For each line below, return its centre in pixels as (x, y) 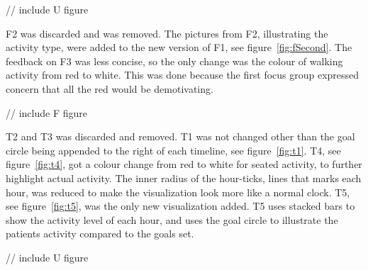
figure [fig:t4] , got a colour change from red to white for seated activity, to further (184, 164)
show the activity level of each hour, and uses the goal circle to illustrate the (172, 219)
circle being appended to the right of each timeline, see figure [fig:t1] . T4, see (173, 150)
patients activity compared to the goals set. (100, 234)
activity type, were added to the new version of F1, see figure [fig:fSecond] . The (179, 47)
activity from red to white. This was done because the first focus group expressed (183, 75)
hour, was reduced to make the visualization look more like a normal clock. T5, (178, 192)
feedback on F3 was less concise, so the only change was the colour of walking (174, 61)
